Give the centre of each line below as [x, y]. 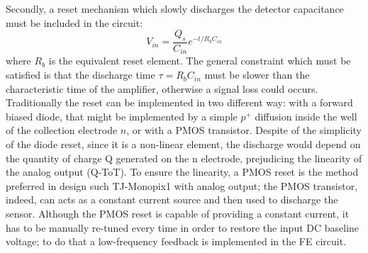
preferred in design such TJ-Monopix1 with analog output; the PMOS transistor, [182, 185]
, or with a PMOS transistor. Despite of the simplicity [244, 130]
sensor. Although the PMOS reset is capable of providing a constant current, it [178, 213]
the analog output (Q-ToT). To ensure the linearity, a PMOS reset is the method [182, 172]
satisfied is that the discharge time [80, 75]
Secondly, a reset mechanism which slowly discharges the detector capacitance [175, 9]
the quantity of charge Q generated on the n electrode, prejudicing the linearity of [184, 158]
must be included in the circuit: [74, 22]
